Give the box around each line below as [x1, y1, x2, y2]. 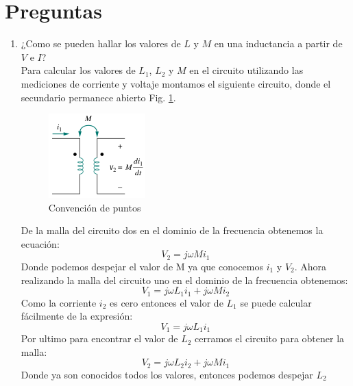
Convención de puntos [48, 200, 141, 214]
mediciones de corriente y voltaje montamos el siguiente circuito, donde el [21, 76, 331, 90]
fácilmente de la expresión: [21, 309, 133, 323]
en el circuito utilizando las [189, 63, 304, 77]
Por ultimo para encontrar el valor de [21, 331, 178, 346]
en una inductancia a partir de [214, 36, 343, 51]
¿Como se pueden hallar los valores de [21, 36, 181, 51]
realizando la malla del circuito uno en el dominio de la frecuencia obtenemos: [21, 272, 348, 287]
